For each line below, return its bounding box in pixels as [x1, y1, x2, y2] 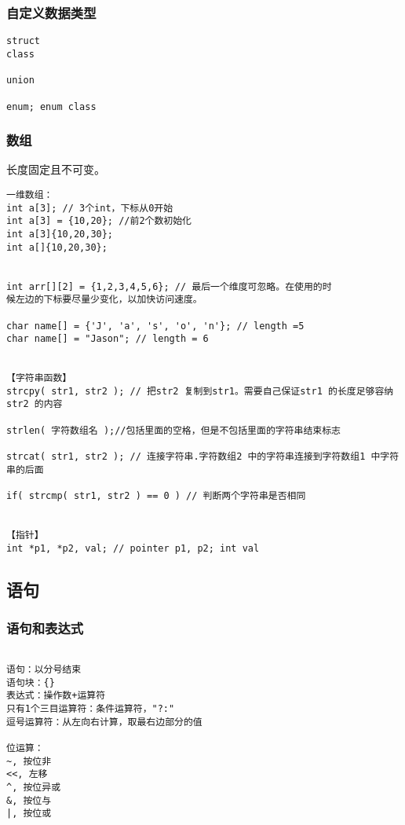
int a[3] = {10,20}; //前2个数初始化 [6, 215, 192, 227]
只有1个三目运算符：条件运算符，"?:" [6, 702, 175, 714]
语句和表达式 [6, 618, 84, 638]
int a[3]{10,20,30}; [6, 228, 114, 240]
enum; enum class [6, 101, 97, 112]
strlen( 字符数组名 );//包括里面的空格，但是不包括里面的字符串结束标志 [6, 424, 341, 436]
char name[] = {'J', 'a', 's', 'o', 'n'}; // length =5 [6, 320, 305, 332]
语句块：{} [6, 676, 55, 688]
